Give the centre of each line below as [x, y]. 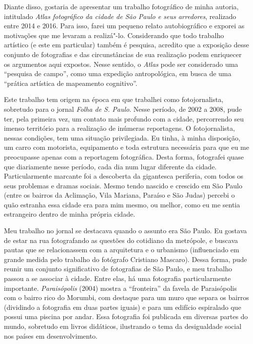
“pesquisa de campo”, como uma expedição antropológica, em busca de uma [118, 73]
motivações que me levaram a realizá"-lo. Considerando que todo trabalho [114, 35]
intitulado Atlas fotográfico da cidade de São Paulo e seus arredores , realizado [120, 16]
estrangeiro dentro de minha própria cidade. [70, 214]
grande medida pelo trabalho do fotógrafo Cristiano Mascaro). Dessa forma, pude [126, 259]
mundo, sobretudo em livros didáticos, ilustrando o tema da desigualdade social [123, 326]
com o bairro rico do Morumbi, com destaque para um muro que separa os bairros [126, 297]
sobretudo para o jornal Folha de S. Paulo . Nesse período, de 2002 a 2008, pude [123, 109]
